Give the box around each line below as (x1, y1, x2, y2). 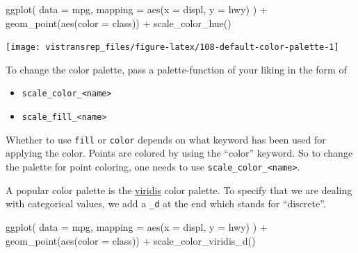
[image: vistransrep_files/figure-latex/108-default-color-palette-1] (6, 42, 339, 53)
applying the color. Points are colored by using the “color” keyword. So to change (6, 146, 353, 160)
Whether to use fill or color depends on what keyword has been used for (6, 132, 326, 146)
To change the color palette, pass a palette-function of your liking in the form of (6, 62, 347, 76)
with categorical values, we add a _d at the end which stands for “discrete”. (6, 196, 326, 211)
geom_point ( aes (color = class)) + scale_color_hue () (6, 15, 231, 30)
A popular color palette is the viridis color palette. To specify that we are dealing (6, 182, 352, 197)
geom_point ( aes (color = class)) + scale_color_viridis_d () (6, 233, 256, 247)
